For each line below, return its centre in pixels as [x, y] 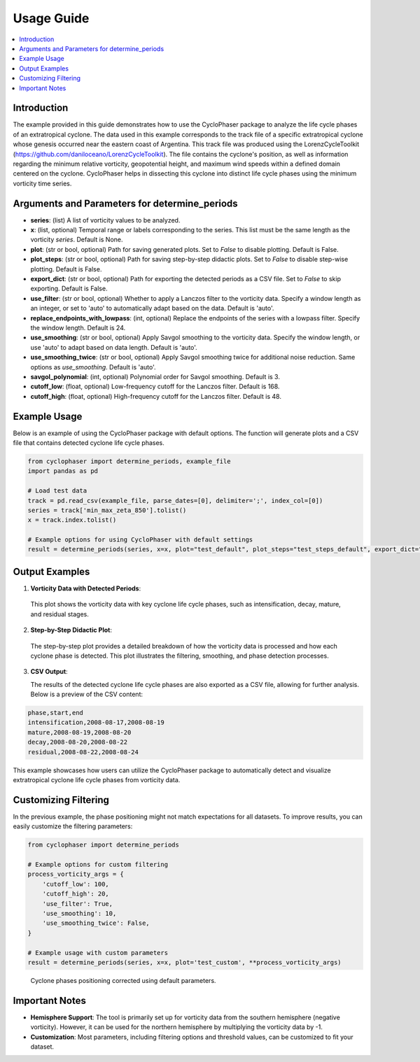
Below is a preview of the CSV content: [87, 694]
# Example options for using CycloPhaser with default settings [140, 540]
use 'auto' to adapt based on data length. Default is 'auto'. [114, 347]
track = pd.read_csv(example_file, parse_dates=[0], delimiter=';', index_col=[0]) [175, 501]
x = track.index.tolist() [72, 520]
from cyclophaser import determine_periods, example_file [129, 461]
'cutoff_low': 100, [76, 884]
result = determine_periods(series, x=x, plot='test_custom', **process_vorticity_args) [185, 962]
